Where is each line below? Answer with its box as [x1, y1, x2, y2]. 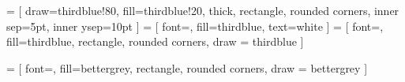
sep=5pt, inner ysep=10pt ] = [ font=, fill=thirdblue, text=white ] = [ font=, [6, 17, 384, 34]
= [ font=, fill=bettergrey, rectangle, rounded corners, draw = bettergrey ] [6, 59, 368, 76]
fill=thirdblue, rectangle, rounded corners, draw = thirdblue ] [6, 33, 304, 50]
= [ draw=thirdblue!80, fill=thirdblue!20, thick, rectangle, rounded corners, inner [6, 2, 399, 18]
